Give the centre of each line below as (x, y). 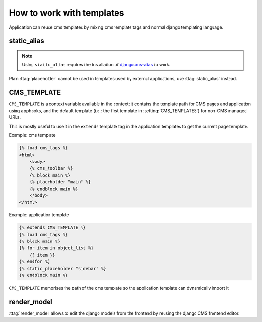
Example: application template (39, 215)
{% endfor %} (35, 262)
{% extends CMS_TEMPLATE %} (52, 228)
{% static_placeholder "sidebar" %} (63, 268)
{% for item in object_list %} (57, 248)
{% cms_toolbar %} (51, 168)
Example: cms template (32, 135)
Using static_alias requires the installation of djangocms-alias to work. (96, 65)
